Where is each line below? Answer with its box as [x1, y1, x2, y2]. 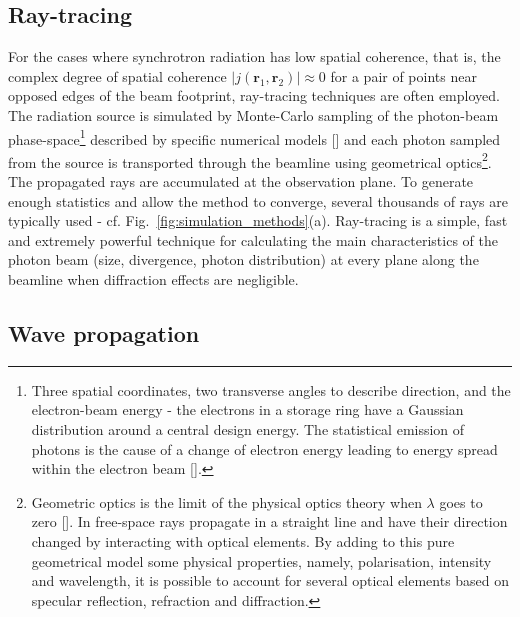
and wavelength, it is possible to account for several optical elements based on [31, 570, 510, 591]
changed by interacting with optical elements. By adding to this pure [31, 531, 455, 551]
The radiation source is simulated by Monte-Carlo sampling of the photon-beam [8, 104, 499, 125]
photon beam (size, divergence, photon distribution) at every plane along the [8, 249, 479, 270]
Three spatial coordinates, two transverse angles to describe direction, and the [31, 379, 511, 400]
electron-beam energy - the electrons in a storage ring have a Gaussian [31, 399, 464, 420]
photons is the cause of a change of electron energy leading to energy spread [31, 438, 498, 459]
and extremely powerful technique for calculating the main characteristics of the [8, 229, 498, 250]
